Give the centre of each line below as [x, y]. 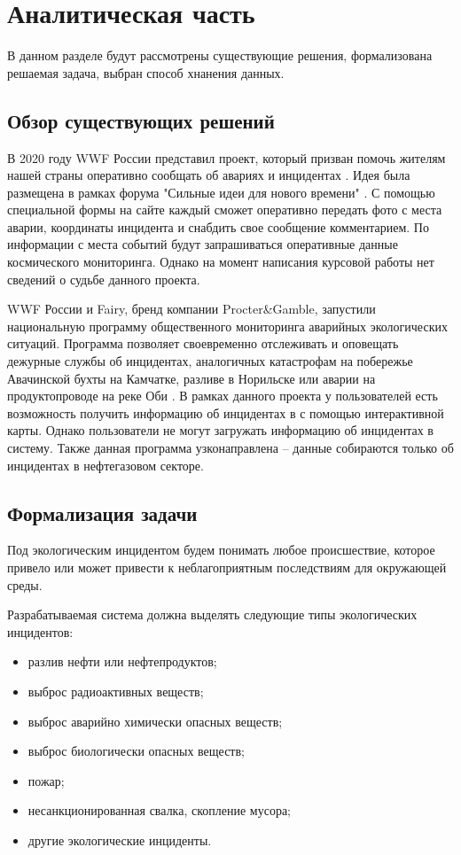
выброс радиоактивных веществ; [116, 691]
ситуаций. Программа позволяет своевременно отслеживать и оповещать [203, 343]
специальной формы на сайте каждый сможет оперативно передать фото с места [225, 210]
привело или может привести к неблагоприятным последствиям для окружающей [227, 567]
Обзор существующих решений [141, 120]
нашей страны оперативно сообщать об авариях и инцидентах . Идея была [209, 175]
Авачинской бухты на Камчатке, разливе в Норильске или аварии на [191, 378]
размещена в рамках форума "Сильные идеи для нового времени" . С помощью [221, 192]
